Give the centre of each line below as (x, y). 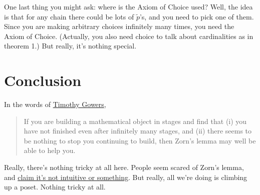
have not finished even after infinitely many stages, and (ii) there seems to (138, 131)
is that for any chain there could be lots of (69, 16)
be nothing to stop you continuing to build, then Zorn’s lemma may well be (140, 140)
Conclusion (43, 80)
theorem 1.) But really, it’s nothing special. (70, 46)
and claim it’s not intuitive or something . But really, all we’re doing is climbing (126, 177)
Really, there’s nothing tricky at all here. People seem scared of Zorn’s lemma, (124, 167)
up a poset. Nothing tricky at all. (55, 187)
